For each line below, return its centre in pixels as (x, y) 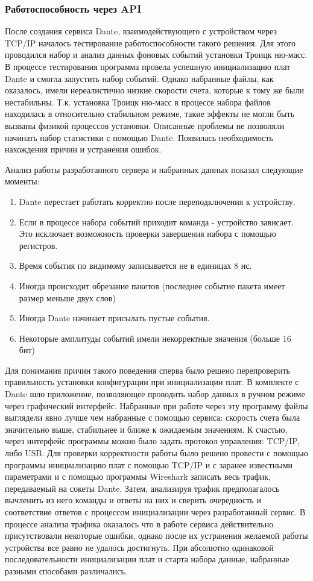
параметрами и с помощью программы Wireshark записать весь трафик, (138, 476)
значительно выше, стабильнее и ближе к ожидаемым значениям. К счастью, (146, 429)
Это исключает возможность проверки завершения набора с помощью (147, 234)
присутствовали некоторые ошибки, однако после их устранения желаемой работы (156, 535)
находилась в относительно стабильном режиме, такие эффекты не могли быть (150, 114)
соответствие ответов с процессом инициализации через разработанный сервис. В (155, 512)
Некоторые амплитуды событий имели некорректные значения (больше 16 (155, 338)
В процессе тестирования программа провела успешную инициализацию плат (148, 66)
